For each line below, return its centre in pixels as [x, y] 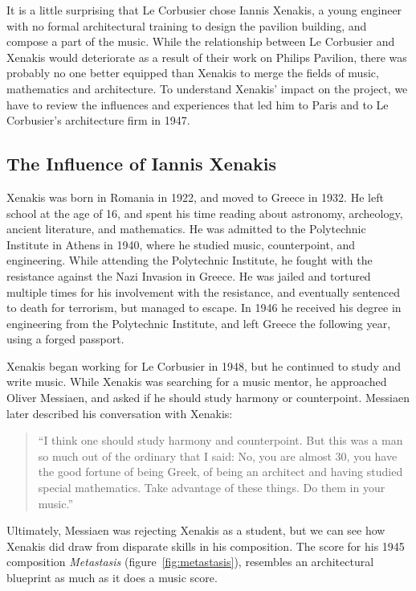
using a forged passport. [65, 339]
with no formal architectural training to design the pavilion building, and [187, 25]
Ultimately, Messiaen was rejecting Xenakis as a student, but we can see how [196, 530]
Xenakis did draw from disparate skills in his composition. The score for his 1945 [206, 546]
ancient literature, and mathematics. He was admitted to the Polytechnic [186, 229]
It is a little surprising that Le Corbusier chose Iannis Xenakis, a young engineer [204, 10]
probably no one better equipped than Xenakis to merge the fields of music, [193, 73]
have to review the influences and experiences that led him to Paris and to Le [198, 104]
